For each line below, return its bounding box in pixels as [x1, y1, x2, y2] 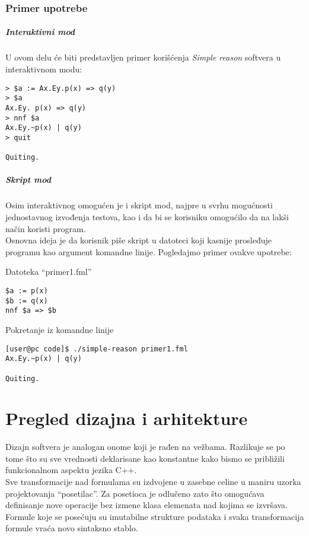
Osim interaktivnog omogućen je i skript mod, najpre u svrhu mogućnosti [5, 199, 273, 211]
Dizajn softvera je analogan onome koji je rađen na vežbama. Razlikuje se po [5, 440, 285, 453]
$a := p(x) [5, 286, 48, 295]
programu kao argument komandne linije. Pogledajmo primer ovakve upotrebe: [5, 245, 292, 258]
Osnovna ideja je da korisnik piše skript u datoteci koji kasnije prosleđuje [5, 234, 272, 246]
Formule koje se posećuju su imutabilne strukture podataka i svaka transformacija [5, 510, 304, 522]
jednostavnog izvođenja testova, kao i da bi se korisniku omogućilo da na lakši [5, 211, 289, 223]
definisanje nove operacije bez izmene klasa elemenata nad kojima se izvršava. [5, 499, 288, 511]
